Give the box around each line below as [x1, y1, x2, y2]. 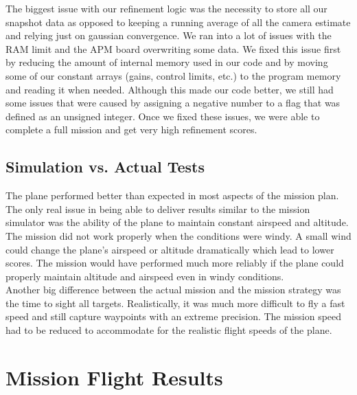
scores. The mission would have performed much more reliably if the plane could [5, 256, 344, 270]
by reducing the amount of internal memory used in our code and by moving [5, 55, 328, 69]
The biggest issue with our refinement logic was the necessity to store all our [5, 1, 327, 15]
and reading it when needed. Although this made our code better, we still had [5, 82, 334, 96]
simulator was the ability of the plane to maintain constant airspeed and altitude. [5, 215, 349, 229]
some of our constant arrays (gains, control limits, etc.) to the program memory [5, 68, 341, 82]
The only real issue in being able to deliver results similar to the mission [5, 201, 310, 216]
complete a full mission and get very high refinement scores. [5, 122, 257, 137]
